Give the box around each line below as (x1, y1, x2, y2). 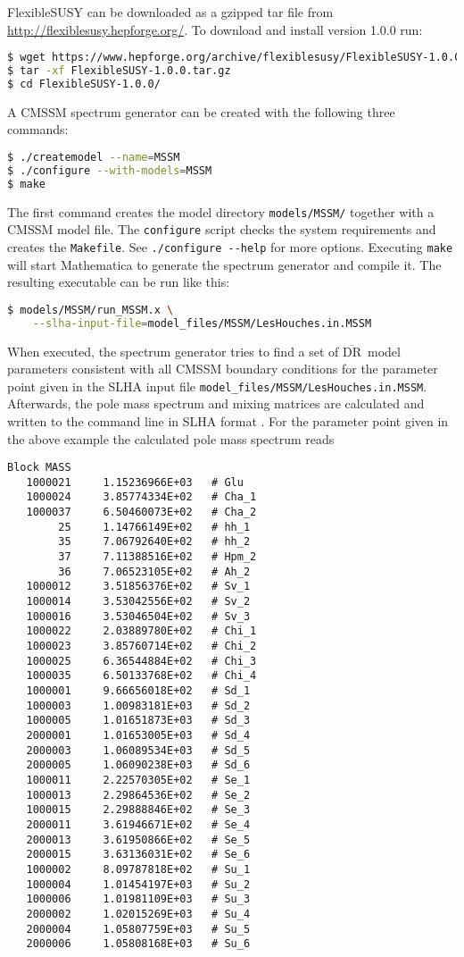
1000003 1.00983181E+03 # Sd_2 (26, 699, 251, 712)
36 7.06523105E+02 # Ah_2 (58, 565, 251, 578)
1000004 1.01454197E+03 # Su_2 (26, 877, 251, 891)
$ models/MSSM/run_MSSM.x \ (7, 303, 174, 316)
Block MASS (7, 461, 71, 474)
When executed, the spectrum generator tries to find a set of (7, 341, 339, 360)
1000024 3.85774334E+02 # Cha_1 (26, 491, 257, 504)
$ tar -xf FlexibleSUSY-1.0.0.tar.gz (7, 64, 231, 78)
